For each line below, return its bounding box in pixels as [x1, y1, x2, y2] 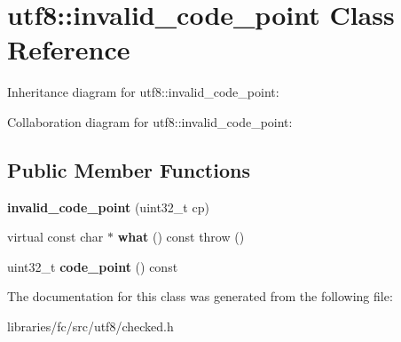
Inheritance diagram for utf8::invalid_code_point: [7, 83, 279, 101]
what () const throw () [117, 227, 245, 246]
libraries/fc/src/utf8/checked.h [7, 317, 174, 336]
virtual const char [7, 227, 104, 246]
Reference [7, 31, 130, 68]
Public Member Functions [7, 155, 250, 183]
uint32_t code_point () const [7, 257, 178, 275]
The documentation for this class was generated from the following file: [7, 287, 393, 306]
